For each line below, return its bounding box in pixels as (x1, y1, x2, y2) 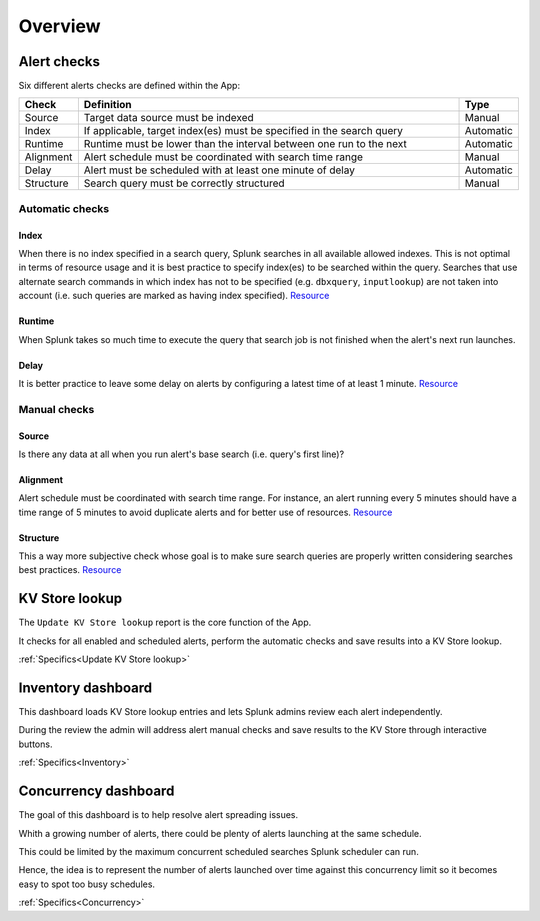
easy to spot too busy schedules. (18, 878, 155, 890)
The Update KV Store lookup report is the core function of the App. (18, 616, 312, 629)
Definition (83, 98, 132, 112)
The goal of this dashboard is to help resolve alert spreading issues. (18, 809, 299, 821)
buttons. (18, 738, 53, 750)
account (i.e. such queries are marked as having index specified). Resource (18, 290, 330, 302)
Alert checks (18, 53, 100, 70)
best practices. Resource (18, 564, 122, 576)
